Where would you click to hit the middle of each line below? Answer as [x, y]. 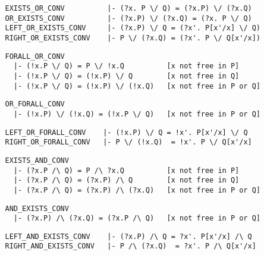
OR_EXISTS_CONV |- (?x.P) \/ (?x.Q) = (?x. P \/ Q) [128, 18]
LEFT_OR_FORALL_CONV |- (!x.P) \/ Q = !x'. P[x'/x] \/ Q [126, 132]
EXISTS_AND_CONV [37, 160]
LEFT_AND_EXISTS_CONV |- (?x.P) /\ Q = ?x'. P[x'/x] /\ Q [128, 236]
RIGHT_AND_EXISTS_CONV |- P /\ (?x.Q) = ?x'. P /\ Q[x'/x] [131, 246]
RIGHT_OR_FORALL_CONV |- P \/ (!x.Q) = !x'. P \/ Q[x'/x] [128, 142]
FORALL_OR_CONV [35, 56]
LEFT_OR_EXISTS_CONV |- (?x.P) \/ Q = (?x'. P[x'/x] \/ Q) [133, 28]
